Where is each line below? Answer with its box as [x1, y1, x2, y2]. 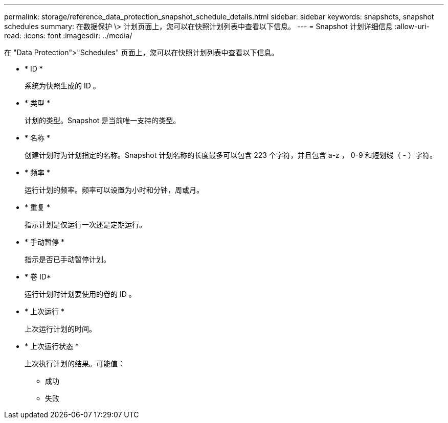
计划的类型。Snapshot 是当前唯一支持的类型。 [25, 116, 181, 125]
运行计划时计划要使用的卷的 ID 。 [25, 290, 136, 298]
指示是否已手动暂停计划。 [25, 255, 110, 264]
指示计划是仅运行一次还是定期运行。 [25, 220, 146, 229]
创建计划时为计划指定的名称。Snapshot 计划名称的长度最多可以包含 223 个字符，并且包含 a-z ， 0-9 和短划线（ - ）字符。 [25, 151, 437, 159]
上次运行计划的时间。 [25, 324, 96, 333]
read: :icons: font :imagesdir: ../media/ [4, 31, 132, 40]
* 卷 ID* [25, 272, 51, 281]
